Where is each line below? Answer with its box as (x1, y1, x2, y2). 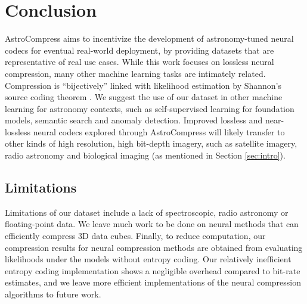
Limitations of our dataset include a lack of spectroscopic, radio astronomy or (5, 206, 289, 218)
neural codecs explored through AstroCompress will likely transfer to (33, 125, 285, 138)
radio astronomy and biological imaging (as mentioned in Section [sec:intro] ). (5, 149, 286, 162)
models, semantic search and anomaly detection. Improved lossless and (5, 114, 263, 126)
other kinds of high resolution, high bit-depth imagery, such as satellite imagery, (5, 137, 297, 150)
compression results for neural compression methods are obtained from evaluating (5, 241, 303, 253)
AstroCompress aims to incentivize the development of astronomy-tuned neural (5, 32, 294, 45)
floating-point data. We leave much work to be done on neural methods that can (5, 218, 299, 230)
